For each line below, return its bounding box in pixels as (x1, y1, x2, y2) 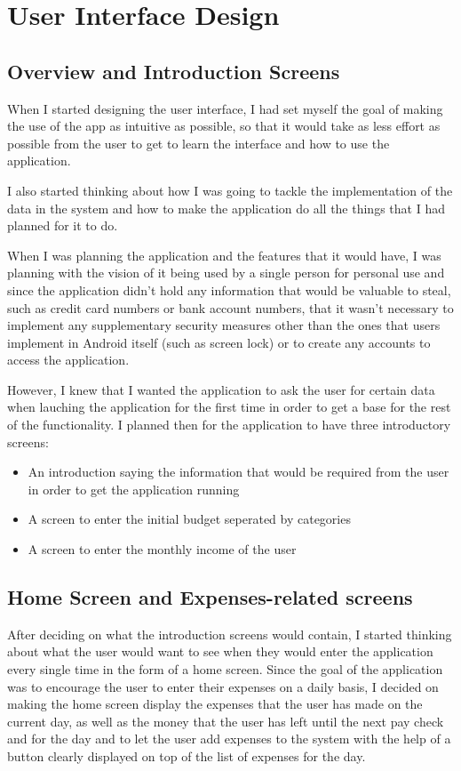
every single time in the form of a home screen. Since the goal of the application (7, 660, 443, 679)
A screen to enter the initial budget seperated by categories (28, 510, 351, 528)
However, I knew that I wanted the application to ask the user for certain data (7, 380, 435, 398)
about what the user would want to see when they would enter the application (7, 642, 433, 661)
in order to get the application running (28, 479, 240, 498)
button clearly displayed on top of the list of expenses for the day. (7, 747, 366, 765)
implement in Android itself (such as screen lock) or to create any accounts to (7, 333, 431, 351)
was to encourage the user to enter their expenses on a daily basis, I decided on (7, 677, 439, 695)
